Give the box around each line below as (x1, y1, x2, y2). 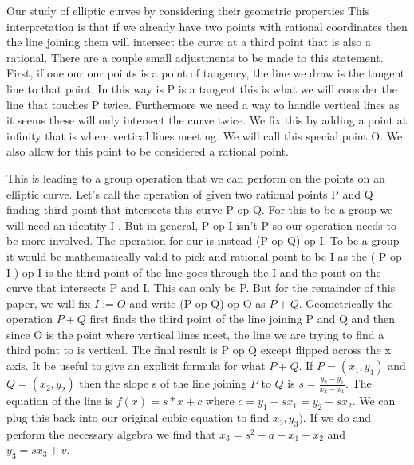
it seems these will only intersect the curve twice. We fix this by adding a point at (6, 112, 408, 128)
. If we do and (302, 409, 371, 426)
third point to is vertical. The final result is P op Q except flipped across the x (6, 341, 391, 358)
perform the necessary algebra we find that (6, 425, 216, 442)
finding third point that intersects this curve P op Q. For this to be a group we (6, 201, 393, 218)
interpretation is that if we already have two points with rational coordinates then (6, 18, 408, 34)
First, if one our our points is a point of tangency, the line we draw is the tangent (6, 65, 405, 81)
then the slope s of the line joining (79, 375, 247, 392)
